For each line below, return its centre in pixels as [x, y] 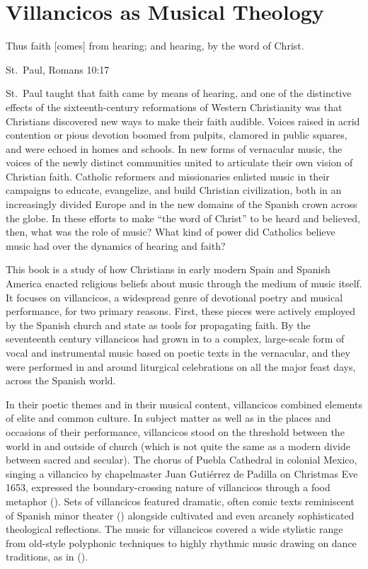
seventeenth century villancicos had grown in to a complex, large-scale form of [175, 339]
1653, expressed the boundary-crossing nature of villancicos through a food [168, 487]
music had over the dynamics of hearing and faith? [116, 245]
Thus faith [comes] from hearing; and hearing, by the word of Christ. [155, 46]
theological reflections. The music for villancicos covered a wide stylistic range [174, 529]
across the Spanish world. [61, 380]
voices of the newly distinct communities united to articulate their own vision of [179, 162]
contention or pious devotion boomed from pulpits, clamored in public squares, [177, 135]
